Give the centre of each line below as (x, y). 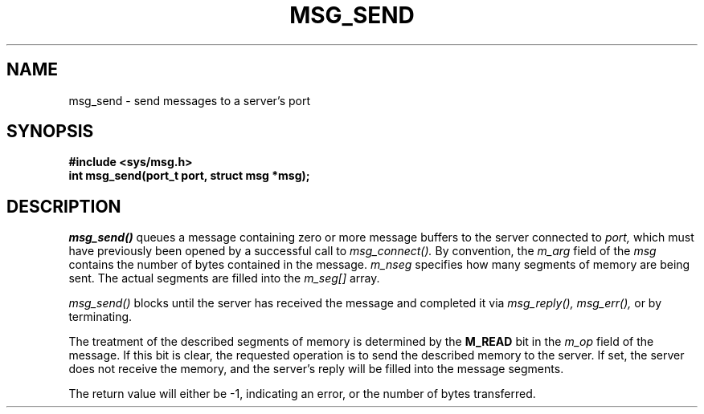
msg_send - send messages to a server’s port (190, 100)
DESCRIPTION (64, 206)
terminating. (100, 317)
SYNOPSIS (50, 132)
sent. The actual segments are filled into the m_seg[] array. (224, 278)
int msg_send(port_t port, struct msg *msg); (189, 176)
